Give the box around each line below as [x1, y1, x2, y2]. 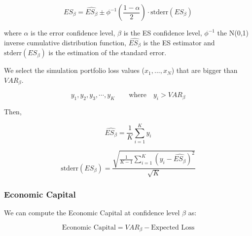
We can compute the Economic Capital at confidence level [4, 207, 180, 218]
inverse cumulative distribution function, [4, 37, 126, 47]
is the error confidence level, [31, 28, 115, 37]
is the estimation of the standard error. [48, 47, 167, 58]
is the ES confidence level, [123, 28, 202, 37]
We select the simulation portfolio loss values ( [4, 65, 145, 75]
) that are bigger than [171, 65, 238, 75]
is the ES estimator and [143, 37, 215, 47]
